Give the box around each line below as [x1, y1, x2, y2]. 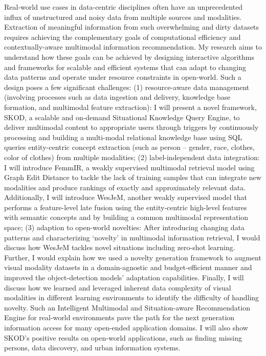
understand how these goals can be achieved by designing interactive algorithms [4, 51, 254, 62]
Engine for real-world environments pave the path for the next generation [4, 312, 235, 323]
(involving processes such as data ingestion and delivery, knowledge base [4, 92, 231, 102]
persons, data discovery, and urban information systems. [4, 342, 181, 353]
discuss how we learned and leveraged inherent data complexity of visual [4, 282, 231, 293]
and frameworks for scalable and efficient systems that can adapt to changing [4, 61, 246, 72]
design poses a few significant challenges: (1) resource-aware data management [4, 81, 250, 92]
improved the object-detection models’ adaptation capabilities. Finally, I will [4, 272, 244, 283]
